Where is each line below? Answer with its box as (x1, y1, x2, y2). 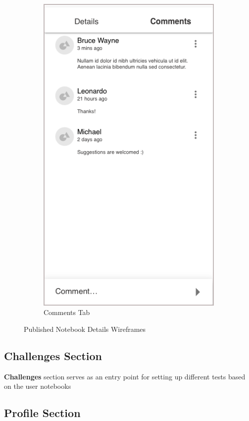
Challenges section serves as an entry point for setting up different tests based (4, 371, 246, 381)
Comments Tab (44, 307, 90, 317)
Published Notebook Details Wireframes (24, 323, 146, 334)
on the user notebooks (4, 381, 71, 391)
